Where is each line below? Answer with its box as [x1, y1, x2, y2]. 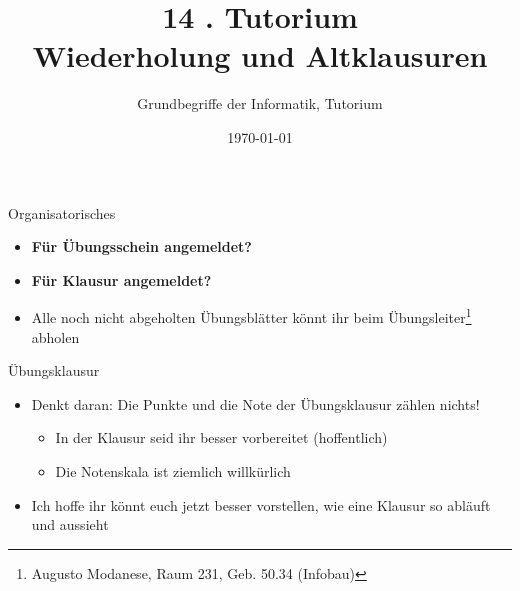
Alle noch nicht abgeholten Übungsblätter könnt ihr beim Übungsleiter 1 [31, 304, 472, 327]
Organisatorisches [8, 202, 116, 223]
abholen [31, 326, 80, 347]
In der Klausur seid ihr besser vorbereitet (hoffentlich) [55, 427, 388, 448]
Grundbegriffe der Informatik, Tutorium [137, 93, 383, 114]
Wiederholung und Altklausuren [32, 35, 488, 76]
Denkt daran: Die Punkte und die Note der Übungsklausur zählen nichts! [31, 393, 480, 414]
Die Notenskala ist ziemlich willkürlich [55, 460, 291, 481]
